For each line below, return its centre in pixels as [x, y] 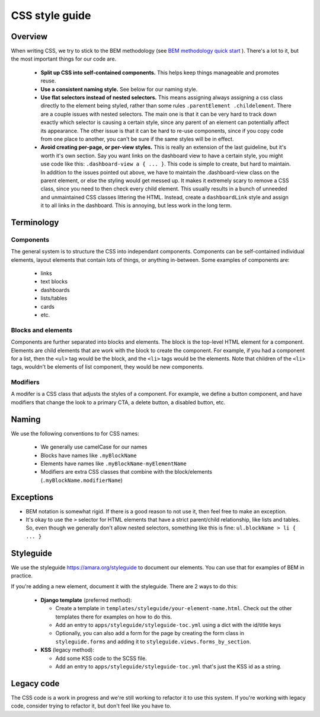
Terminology [35, 222]
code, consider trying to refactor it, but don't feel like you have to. [91, 706]
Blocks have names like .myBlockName [89, 455]
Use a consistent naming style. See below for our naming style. [119, 89]
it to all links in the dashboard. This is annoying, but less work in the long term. [136, 205]
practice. [22, 576]
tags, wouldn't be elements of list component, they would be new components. [107, 367]
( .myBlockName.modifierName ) [81, 480]
